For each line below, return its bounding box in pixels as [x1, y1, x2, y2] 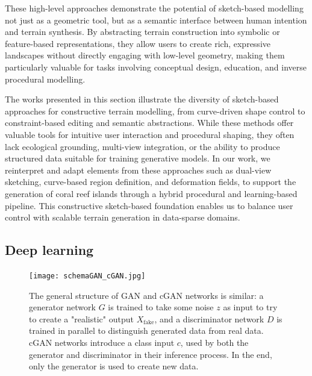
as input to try [223, 301, 278, 313]
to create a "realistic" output [29, 312, 134, 325]
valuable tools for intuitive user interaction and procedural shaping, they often [5, 128, 295, 140]
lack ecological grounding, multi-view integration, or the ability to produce [5, 140, 280, 152]
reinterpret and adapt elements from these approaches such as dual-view [5, 163, 272, 176]
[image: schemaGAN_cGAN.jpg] [29, 271, 146, 280]
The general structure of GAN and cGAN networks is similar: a [29, 289, 264, 301]
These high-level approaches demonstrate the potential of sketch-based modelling [5, 2, 304, 14]
